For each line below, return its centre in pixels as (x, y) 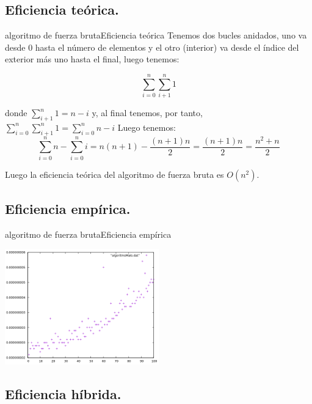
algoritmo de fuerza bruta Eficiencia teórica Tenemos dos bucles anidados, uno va (156, 35)
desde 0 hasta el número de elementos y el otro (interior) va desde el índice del (152, 47)
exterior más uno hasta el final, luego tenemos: (92, 59)
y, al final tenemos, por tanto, (147, 113)
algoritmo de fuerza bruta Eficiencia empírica (88, 234)
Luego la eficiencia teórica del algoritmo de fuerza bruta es (114, 174)
